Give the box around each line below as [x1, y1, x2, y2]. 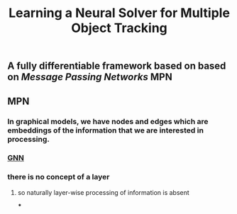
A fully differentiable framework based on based [7, 60, 226, 72]
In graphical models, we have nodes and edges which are [7, 116, 209, 126]
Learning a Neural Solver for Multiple [8, 5, 231, 21]
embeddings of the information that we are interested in [7, 125, 204, 135]
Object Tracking [70, 20, 168, 36]
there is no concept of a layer [7, 172, 110, 182]
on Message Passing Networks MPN [7, 71, 172, 83]
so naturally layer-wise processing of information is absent [17, 188, 189, 196]
